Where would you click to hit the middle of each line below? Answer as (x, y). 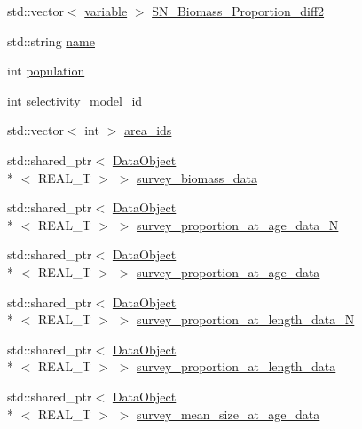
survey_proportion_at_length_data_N (246, 319)
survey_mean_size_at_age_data (228, 413)
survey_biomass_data (197, 177)
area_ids (148, 130)
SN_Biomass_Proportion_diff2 (238, 11)
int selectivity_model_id (75, 100)
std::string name (51, 40)
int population (46, 71)
